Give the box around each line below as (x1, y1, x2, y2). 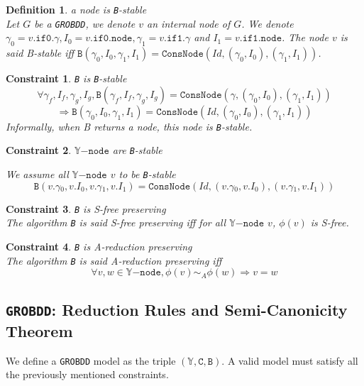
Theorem (6, 319, 73, 341)
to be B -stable (118, 167, 176, 182)
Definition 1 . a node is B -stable (6, 2, 147, 16)
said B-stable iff (6, 45, 75, 60)
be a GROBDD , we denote (34, 16, 136, 31)
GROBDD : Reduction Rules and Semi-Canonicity (6, 298, 348, 320)
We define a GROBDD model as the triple (6, 353, 176, 368)
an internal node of (147, 16, 231, 31)
